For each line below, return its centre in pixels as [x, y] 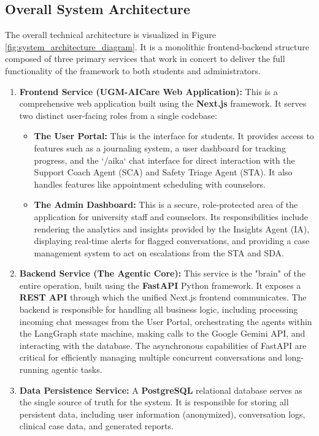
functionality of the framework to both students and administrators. [133, 70]
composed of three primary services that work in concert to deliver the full [145, 59]
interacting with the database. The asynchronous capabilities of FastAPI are [163, 345]
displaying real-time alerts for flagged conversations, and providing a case [172, 241]
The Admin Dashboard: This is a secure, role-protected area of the [166, 205]
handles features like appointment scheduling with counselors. [150, 184]
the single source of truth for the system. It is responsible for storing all [154, 402]
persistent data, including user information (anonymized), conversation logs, [162, 414]
